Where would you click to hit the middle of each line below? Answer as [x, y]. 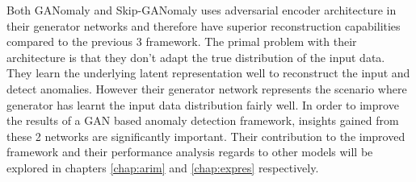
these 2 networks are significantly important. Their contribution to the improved [206, 136]
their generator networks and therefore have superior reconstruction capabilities [204, 25]
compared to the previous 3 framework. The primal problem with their [182, 41]
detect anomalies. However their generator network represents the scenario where [207, 88]
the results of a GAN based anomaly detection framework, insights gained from [203, 120]
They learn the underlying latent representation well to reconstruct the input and [208, 73]
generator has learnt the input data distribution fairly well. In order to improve [203, 104]
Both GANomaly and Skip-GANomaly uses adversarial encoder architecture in [202, 10]
